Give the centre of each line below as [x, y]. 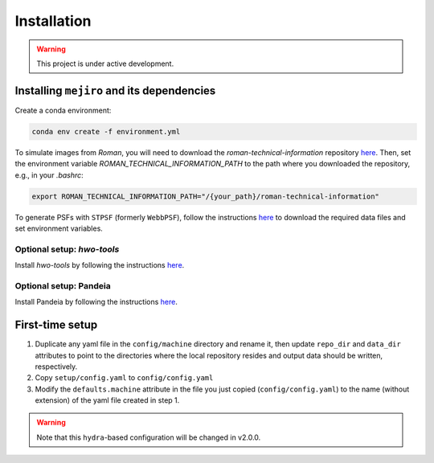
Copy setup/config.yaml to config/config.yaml [124, 378]
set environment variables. [59, 228]
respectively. [56, 367]
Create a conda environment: [63, 110]
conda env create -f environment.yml [106, 131]
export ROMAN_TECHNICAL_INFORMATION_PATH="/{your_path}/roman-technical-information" [205, 196]
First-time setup [56, 325]
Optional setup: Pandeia [63, 285]
